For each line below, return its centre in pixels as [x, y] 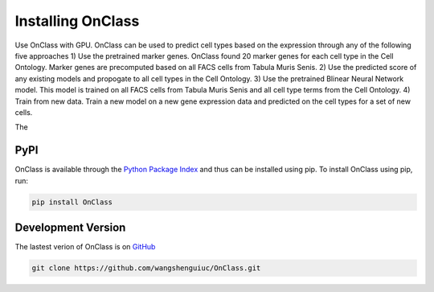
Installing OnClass [77, 21]
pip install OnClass [72, 202]
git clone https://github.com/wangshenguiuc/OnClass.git [146, 268]
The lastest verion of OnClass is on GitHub [85, 247]
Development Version [70, 227]
